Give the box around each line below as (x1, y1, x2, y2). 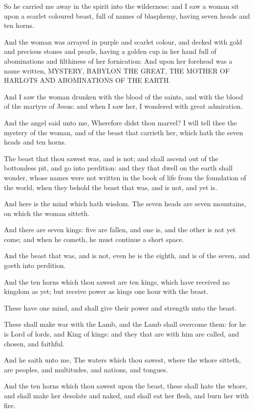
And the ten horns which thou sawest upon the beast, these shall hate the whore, (4, 381, 248, 391)
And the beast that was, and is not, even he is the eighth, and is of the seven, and (4, 250, 250, 261)
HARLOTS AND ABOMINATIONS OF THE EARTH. (4, 75, 171, 85)
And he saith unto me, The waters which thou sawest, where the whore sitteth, (4, 355, 241, 365)
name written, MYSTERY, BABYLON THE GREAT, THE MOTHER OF (4, 65, 230, 75)
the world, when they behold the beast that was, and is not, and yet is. (4, 182, 217, 192)
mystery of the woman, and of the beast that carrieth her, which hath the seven (4, 127, 243, 137)
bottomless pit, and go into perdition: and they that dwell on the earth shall (4, 163, 233, 173)
